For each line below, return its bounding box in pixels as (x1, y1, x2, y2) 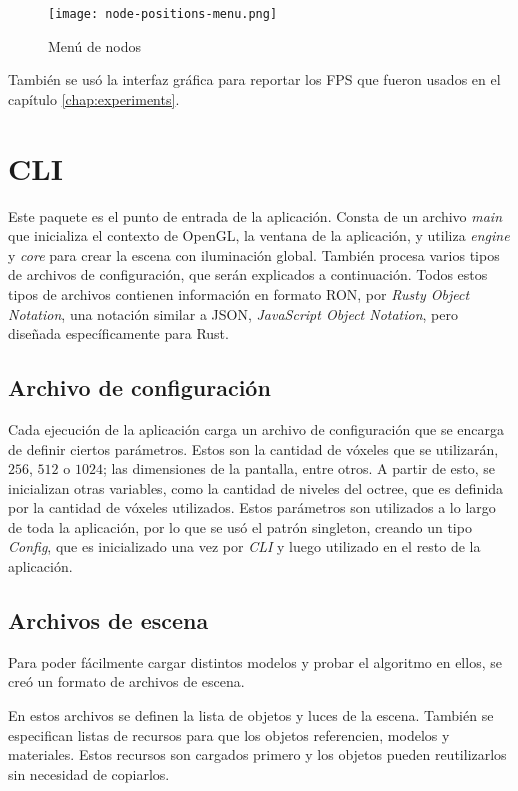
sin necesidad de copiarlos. (8, 763, 170, 784)
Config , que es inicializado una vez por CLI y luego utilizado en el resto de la (8, 536, 481, 557)
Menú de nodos (48, 35, 142, 56)
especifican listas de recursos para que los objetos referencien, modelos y (8, 724, 450, 745)
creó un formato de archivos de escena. (8, 671, 245, 692)
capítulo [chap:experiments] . (8, 88, 180, 109)
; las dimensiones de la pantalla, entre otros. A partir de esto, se (102, 458, 496, 479)
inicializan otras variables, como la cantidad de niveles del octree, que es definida (8, 477, 504, 498)
